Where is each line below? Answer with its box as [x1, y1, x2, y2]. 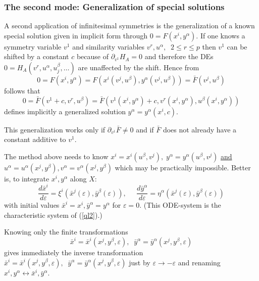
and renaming [178, 257, 221, 267]
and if [136, 124, 154, 134]
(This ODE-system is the [143, 200, 221, 210]
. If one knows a [196, 30, 245, 40]
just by [129, 257, 150, 267]
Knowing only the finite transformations [4, 226, 128, 237]
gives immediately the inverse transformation [4, 247, 143, 257]
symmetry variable [4, 41, 62, 52]
